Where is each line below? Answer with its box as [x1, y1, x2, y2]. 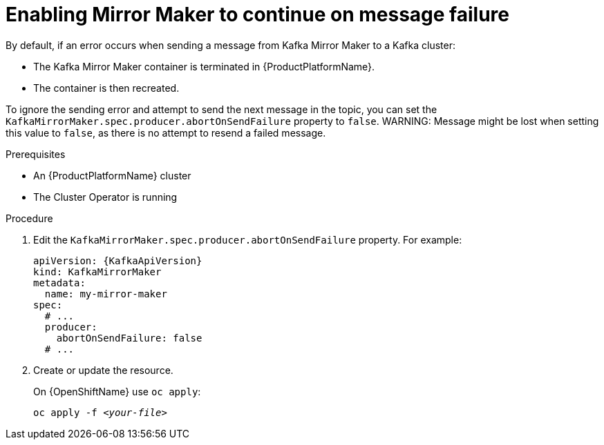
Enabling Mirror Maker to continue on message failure [6, 3, 509, 26]
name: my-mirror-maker [44, 288, 167, 299]
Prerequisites [6, 148, 66, 160]
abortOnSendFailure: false [56, 332, 202, 344]
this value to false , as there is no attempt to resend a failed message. [6, 126, 326, 139]
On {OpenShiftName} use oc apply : [33, 385, 201, 397]
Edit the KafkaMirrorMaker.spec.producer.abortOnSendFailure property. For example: [33, 233, 462, 246]
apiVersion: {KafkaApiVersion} [33, 255, 202, 266]
